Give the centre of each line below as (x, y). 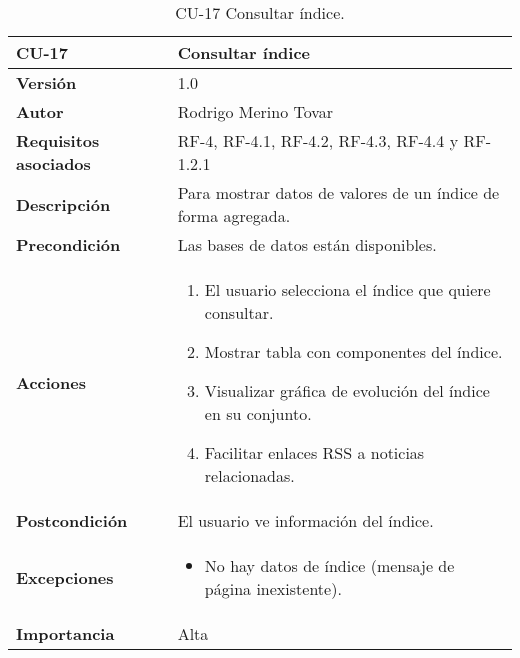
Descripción (63, 204)
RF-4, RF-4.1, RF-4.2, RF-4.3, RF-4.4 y (318, 140)
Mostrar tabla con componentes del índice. (353, 351)
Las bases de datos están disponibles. (307, 244)
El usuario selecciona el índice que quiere (347, 289)
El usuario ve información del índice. (305, 520)
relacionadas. (249, 475)
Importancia (65, 633)
